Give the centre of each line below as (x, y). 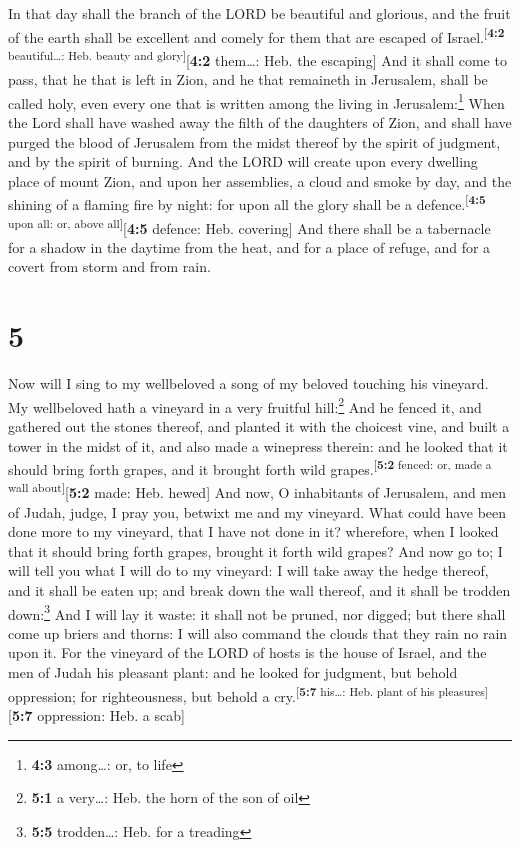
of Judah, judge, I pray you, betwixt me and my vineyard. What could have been (257, 511)
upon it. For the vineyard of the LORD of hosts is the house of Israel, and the (247, 652)
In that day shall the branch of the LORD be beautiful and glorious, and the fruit (259, 13)
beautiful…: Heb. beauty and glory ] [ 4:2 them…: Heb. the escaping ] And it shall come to (257, 58)
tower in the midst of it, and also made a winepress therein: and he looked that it (258, 445)
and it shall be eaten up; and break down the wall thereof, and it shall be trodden (259, 590)
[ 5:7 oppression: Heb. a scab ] (96, 714)
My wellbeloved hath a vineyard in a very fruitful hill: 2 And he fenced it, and (245, 405)
